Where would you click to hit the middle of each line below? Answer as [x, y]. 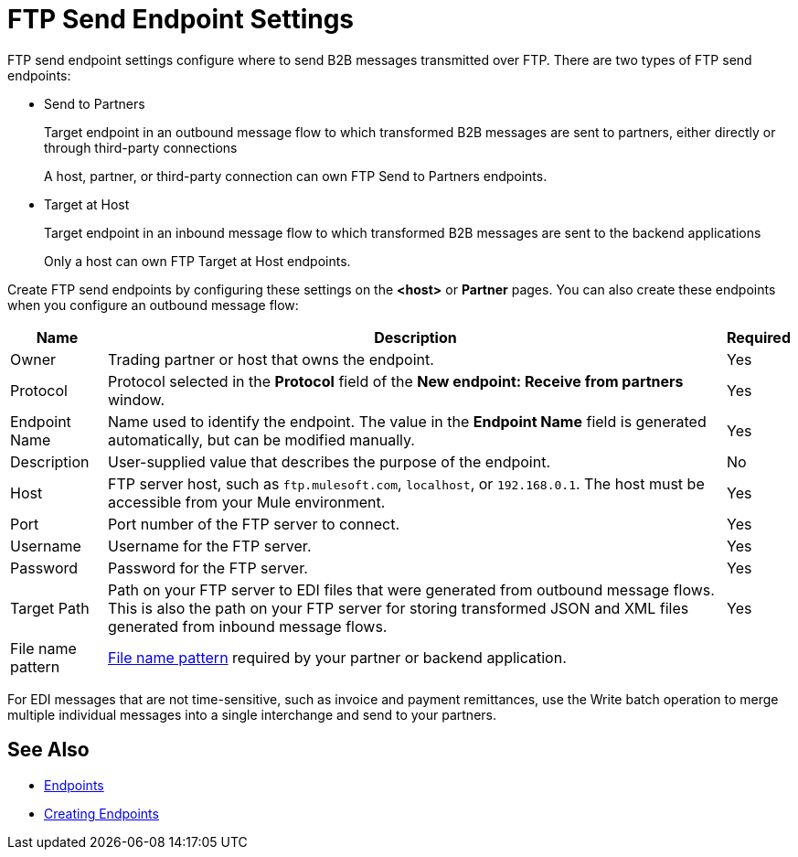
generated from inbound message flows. [247, 626]
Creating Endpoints [101, 813]
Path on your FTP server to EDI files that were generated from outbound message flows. [411, 589]
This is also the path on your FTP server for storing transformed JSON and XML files [398, 608]
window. [136, 399]
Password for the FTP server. [207, 568]
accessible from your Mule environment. [246, 502]
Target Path [50, 608]
